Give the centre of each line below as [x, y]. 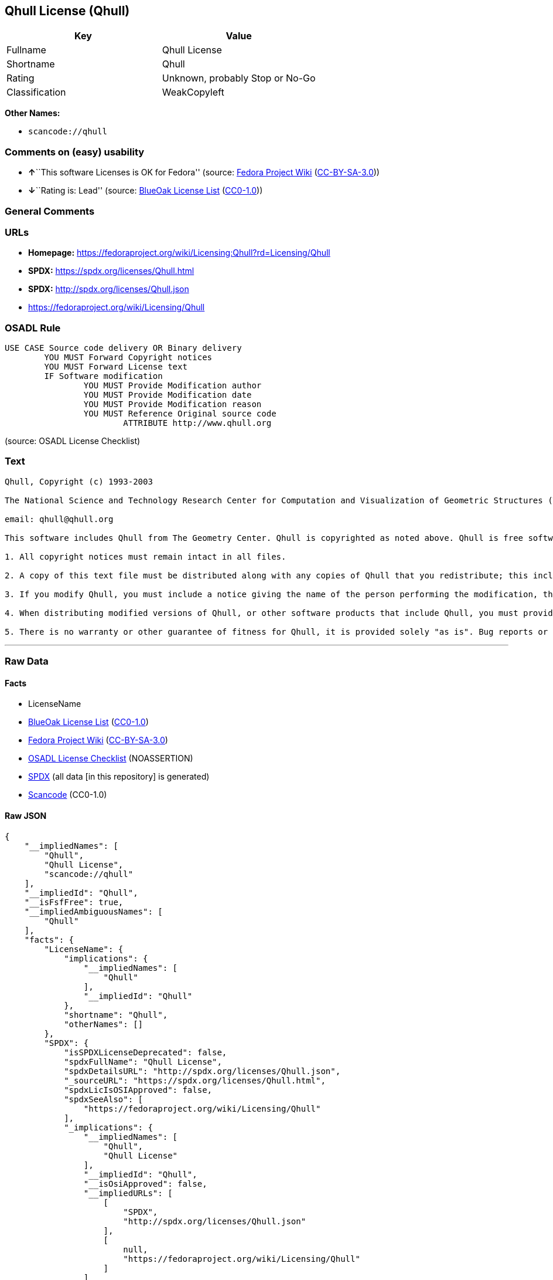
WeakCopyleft [193, 92]
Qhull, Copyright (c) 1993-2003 [79, 481]
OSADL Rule [33, 328]
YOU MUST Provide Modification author [173, 386]
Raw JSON [26, 816]
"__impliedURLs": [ [128, 1193]
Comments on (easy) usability [75, 152]
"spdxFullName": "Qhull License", [143, 1061]
